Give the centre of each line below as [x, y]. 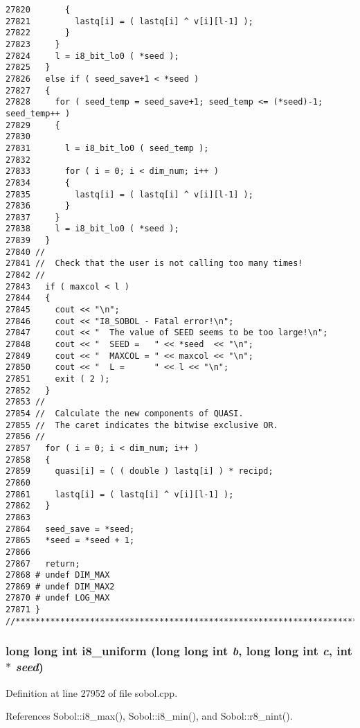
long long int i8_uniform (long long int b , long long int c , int [179, 651]
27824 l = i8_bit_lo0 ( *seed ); [92, 56]
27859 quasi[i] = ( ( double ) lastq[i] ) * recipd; [139, 471]
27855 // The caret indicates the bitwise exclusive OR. [142, 425]
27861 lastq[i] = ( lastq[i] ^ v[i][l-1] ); [120, 494]
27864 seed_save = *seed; [70, 529]
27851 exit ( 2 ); [58, 379]
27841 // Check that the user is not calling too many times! [154, 264]
